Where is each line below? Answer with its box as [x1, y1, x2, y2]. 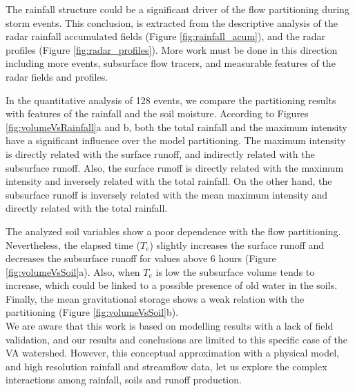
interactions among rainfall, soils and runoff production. [6, 372, 242, 387]
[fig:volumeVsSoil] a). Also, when [6, 264, 140, 279]
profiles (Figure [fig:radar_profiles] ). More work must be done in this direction [6, 42, 338, 57]
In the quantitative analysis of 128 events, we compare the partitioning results [6, 92, 336, 107]
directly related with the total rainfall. [6, 201, 168, 215]
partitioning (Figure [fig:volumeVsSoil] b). [6, 305, 179, 319]
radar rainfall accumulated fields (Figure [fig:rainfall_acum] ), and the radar [6, 29, 326, 43]
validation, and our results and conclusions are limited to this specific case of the [6, 332, 347, 346]
